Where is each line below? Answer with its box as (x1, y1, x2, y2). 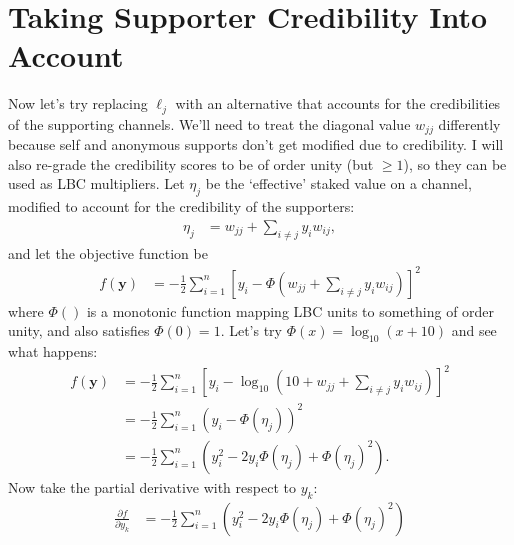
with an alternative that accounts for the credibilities (175, 93, 501, 114)
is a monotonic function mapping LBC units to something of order (86, 300, 495, 321)
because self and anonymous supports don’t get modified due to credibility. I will (8, 134, 504, 155)
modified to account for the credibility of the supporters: (8, 196, 355, 217)
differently (438, 113, 501, 134)
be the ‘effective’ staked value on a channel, (205, 173, 472, 194)
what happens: (8, 341, 98, 362)
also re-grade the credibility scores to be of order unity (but (8, 153, 374, 174)
